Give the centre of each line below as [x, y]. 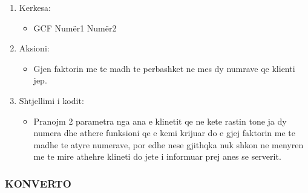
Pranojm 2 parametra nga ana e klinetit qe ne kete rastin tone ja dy [160, 121]
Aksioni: [34, 48]
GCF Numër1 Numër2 [75, 28]
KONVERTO [38, 183]
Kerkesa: [35, 7]
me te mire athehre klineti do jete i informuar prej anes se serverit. [157, 156]
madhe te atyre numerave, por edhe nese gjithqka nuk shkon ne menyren [169, 144]
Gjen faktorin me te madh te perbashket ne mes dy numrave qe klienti [164, 68]
